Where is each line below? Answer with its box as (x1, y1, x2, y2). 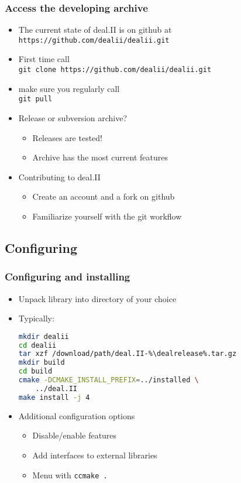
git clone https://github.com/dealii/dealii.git (18, 66, 212, 74)
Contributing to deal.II (18, 170, 101, 183)
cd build (18, 367, 53, 376)
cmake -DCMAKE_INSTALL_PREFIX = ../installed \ (18, 376, 199, 385)
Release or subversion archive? (18, 111, 128, 124)
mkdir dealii (18, 332, 69, 341)
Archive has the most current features (32, 151, 168, 163)
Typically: (18, 312, 54, 324)
